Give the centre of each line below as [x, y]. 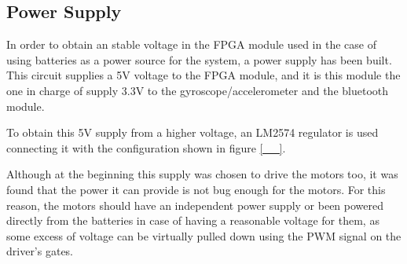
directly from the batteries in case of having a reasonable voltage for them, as [193, 220]
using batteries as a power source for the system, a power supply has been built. [199, 59]
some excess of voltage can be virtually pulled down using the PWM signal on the [204, 235]
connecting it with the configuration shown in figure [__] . [146, 147]
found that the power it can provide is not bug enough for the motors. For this [196, 189]
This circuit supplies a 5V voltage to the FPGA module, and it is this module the [203, 75]
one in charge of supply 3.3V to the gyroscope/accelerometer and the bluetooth [198, 90]
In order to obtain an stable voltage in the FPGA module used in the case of [191, 44]
